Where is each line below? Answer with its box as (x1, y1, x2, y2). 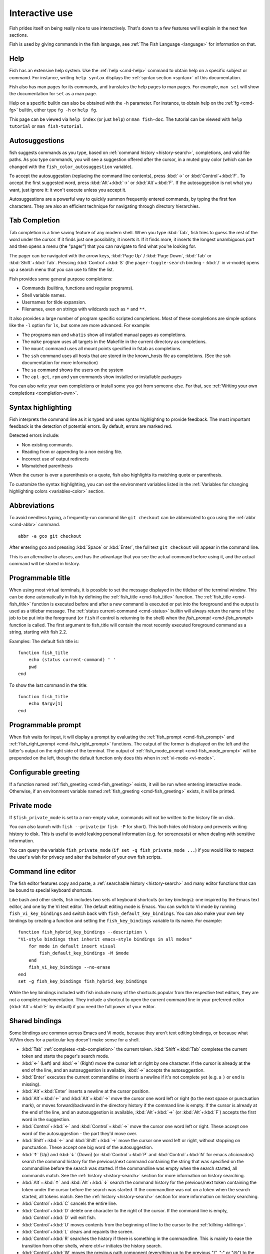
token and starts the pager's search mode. (21, 1053, 109, 1059)
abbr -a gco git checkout (18, 533, 82, 539)
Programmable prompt (9, 720, 81, 729)
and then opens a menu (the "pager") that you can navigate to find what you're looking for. (9, 243, 196, 249)
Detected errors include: (9, 432, 59, 438)
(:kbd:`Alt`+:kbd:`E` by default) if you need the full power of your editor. (9, 1004, 156, 1010)
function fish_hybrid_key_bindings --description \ (18, 929, 147, 935)
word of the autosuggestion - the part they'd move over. (21, 1130, 137, 1136)
